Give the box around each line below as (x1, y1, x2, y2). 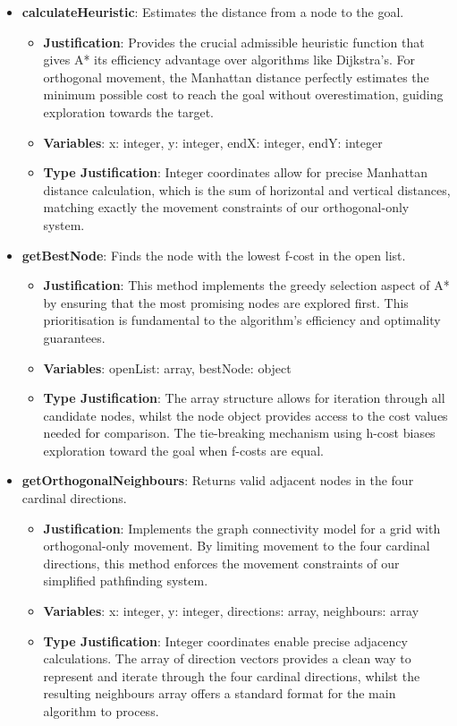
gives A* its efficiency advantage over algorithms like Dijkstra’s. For (43, 50, 416, 69)
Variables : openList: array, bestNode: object (43, 358, 292, 377)
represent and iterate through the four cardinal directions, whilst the (43, 666, 420, 685)
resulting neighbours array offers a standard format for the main (43, 684, 396, 703)
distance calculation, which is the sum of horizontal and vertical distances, (43, 180, 451, 199)
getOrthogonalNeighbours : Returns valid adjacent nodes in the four (21, 471, 414, 490)
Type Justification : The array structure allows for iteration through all (43, 389, 445, 407)
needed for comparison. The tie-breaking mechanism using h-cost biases (43, 423, 436, 442)
